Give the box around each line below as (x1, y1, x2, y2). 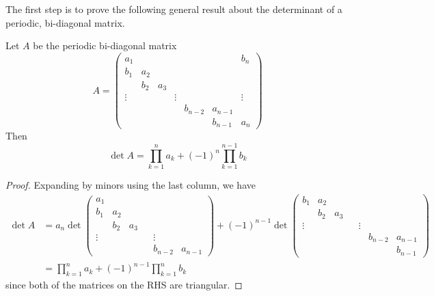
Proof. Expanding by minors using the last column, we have (5, 178, 256, 192)
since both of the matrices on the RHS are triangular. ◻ (5, 278, 243, 292)
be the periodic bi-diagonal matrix (33, 38, 177, 53)
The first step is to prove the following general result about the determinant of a (5, 2, 342, 16)
